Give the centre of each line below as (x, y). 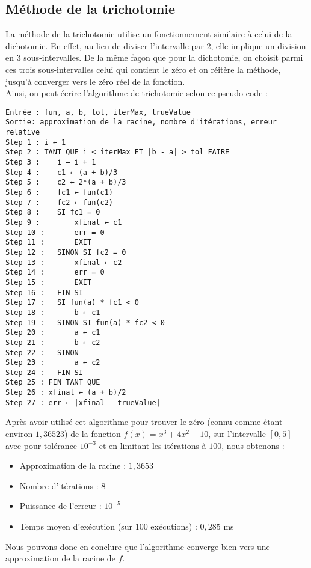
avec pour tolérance (42, 445)
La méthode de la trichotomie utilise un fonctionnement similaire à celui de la (149, 34)
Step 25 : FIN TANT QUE (53, 383)
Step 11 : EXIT (49, 243)
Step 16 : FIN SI (44, 292)
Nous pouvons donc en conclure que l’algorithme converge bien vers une (138, 546)
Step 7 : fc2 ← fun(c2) (59, 202)
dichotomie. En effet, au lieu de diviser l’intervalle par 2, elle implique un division (156, 45)
